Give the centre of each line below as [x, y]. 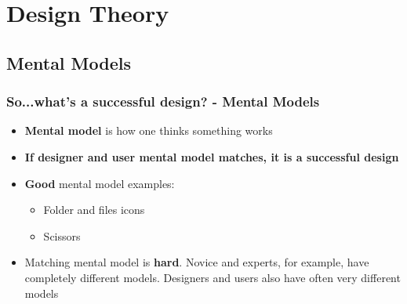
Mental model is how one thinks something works [149, 130]
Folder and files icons [94, 210]
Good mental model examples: [100, 183]
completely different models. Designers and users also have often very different [213, 277]
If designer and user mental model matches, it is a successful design [212, 156]
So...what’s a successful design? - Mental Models [163, 101]
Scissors [62, 235]
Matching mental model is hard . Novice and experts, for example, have [197, 262]
